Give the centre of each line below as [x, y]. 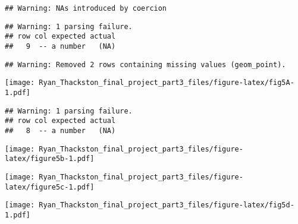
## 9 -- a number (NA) [60, 46]
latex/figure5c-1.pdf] [50, 187]
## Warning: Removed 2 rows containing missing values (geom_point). [145, 64]
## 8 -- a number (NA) [60, 130]
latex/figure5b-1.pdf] [50, 159]
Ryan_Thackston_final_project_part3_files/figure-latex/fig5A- [167, 83]
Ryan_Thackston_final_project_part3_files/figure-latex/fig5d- [167, 205]
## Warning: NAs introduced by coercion [86, 8]
